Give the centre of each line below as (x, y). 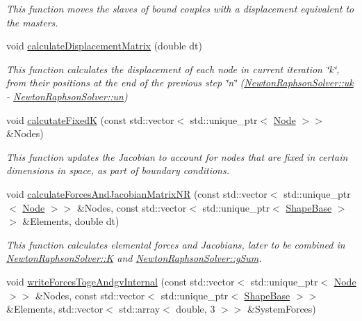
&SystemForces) (282, 309)
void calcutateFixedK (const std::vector (90, 119)
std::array (140, 309)
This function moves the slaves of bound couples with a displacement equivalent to (180, 8)
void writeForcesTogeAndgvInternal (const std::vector (121, 281)
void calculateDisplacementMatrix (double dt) (104, 46)
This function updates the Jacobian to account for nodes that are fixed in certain (177, 156)
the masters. (32, 22)
